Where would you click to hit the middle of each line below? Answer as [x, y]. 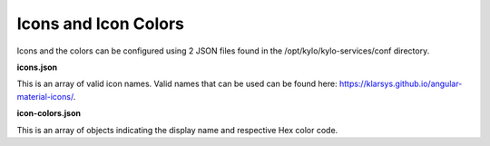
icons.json [37, 67]
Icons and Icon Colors [101, 24]
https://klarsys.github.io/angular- [401, 84]
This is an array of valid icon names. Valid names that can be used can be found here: [177, 84]
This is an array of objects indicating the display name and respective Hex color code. [177, 130]
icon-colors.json [49, 113]
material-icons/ [45, 96]
